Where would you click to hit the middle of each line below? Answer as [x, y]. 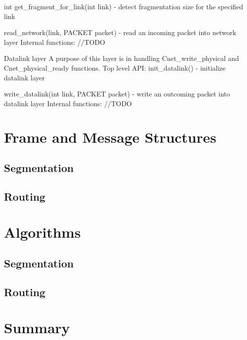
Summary [37, 328]
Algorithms [42, 232]
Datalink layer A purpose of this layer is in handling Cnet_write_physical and [122, 58]
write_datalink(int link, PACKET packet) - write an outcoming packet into [117, 94]
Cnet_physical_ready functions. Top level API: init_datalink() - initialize [115, 67]
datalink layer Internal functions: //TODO [68, 103]
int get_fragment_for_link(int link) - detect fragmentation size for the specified [124, 6]
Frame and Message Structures [110, 137]
